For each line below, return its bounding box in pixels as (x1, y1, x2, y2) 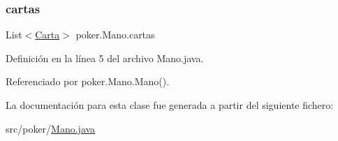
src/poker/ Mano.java (6, 121, 96, 135)
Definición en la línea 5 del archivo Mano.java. (6, 50, 204, 65)
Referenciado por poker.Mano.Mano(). (6, 74, 170, 89)
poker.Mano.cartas (75, 27, 155, 42)
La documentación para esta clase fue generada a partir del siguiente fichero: (6, 98, 334, 112)
